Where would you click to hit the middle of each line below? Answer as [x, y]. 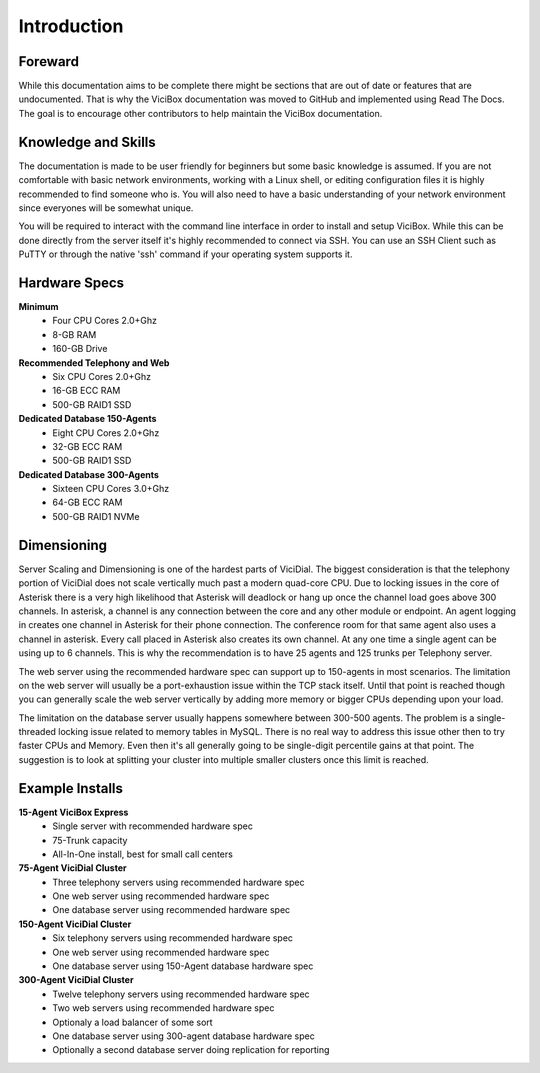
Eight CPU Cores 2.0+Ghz [106, 432]
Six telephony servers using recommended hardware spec [173, 938]
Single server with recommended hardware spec [153, 826]
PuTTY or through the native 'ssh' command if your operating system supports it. [185, 254]
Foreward [49, 61]
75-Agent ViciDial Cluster [72, 868]
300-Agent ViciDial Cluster [76, 980]
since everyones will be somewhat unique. [106, 207]
